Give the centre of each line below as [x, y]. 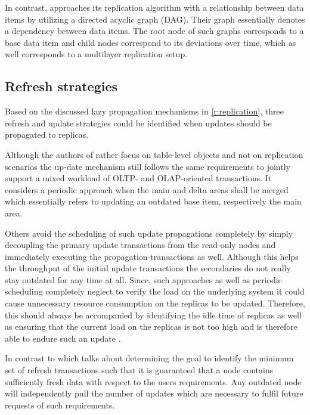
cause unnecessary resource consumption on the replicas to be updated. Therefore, [155, 303]
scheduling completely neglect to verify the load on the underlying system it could [155, 291]
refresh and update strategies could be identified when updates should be [138, 123]
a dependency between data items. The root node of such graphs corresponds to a [154, 31]
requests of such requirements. [60, 405]
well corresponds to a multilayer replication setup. [96, 54]
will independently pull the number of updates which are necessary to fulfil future [154, 393]
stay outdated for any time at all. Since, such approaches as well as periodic [143, 279]
